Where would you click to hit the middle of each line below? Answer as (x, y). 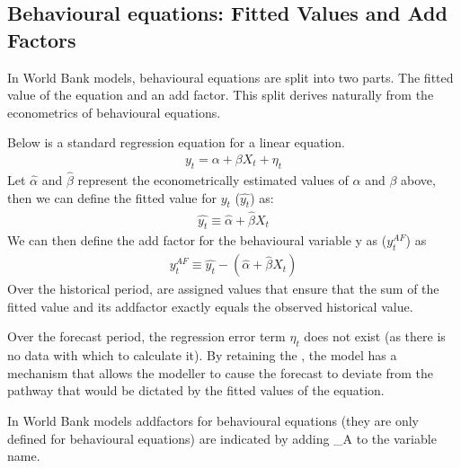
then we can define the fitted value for (112, 197)
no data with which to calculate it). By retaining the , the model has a (202, 355)
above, (418, 180)
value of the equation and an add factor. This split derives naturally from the (221, 95)
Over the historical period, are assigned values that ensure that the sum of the (223, 289)
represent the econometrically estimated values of (213, 180)
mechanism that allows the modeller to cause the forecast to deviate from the (221, 372)
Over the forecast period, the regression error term (146, 336)
